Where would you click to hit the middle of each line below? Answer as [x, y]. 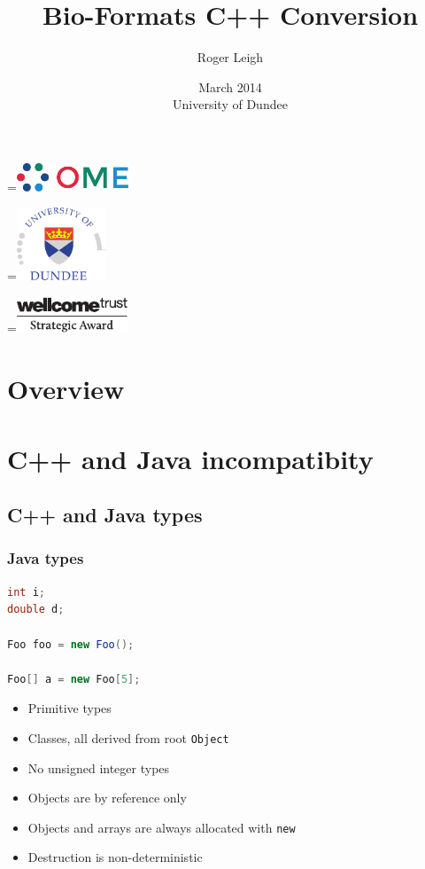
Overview [66, 389]
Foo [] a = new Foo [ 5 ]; [74, 679]
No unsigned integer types [99, 767]
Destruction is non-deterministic [115, 857]
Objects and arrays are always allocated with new [162, 827]
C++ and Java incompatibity [190, 458]
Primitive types [70, 708]
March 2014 [230, 86]
